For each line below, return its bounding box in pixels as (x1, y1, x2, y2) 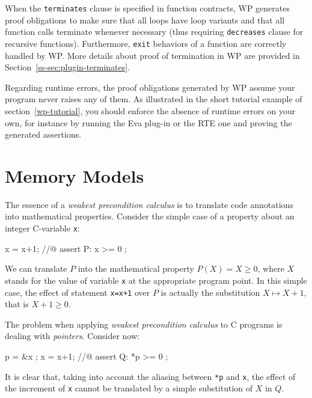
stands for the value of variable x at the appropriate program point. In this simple (5, 274, 307, 286)
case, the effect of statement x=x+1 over (5, 286, 150, 298)
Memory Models (5, 163, 144, 188)
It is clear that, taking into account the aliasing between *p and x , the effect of (5, 370, 296, 382)
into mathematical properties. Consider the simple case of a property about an (5, 210, 295, 222)
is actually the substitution (161, 286, 260, 298)
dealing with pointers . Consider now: (5, 329, 140, 342)
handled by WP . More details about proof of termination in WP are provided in (5, 49, 300, 61)
